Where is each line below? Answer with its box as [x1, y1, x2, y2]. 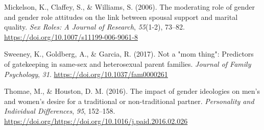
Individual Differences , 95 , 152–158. [4, 106, 115, 116]
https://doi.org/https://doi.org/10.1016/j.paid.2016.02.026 [4, 115, 188, 126]
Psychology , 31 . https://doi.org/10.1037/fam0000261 [4, 68, 168, 79]
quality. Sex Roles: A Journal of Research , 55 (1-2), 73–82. [4, 21, 185, 32]
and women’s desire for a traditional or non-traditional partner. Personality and [4, 95, 254, 106]
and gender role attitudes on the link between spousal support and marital [4, 11, 238, 22]
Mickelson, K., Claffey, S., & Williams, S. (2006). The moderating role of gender [4, 2, 255, 12]
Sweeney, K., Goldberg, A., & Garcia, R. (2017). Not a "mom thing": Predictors [4, 48, 254, 59]
